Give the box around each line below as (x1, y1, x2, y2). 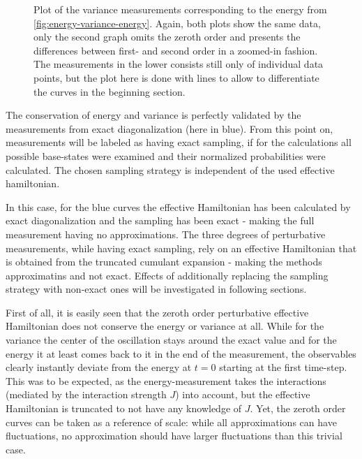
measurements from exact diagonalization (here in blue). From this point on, (6, 121, 333, 136)
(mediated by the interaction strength (6, 387, 167, 402)
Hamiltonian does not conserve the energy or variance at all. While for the (6, 319, 324, 333)
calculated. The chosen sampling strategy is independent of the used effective (6, 162, 335, 177)
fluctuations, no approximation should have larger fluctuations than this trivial (6, 428, 342, 443)
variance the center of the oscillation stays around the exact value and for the (6, 333, 337, 347)
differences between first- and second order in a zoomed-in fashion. (33, 43, 318, 57)
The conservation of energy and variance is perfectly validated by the (6, 108, 301, 122)
